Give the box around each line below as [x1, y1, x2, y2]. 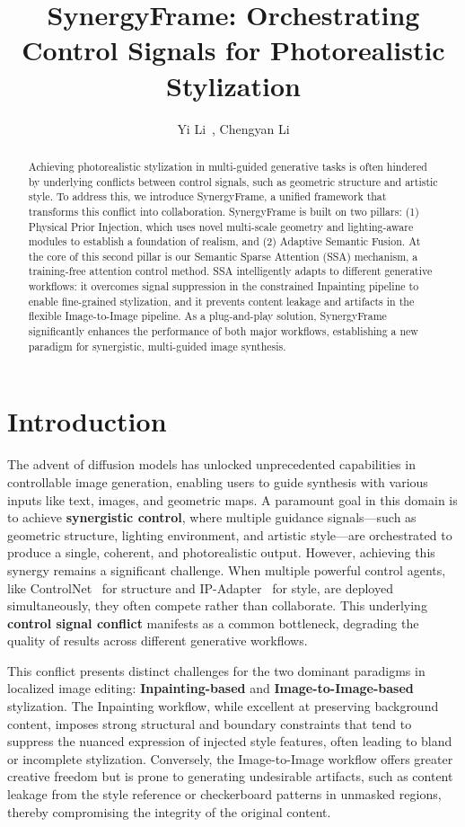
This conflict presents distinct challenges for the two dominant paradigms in [7, 661, 426, 680]
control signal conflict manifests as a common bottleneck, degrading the [7, 613, 419, 632]
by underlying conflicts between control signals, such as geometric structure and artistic [28, 173, 438, 189]
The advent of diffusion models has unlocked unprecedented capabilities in [7, 455, 416, 474]
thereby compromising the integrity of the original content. [7, 802, 331, 821]
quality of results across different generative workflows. [7, 631, 308, 650]
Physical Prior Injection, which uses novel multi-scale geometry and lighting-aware [28, 218, 414, 234]
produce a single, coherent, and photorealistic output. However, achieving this [7, 543, 435, 562]
